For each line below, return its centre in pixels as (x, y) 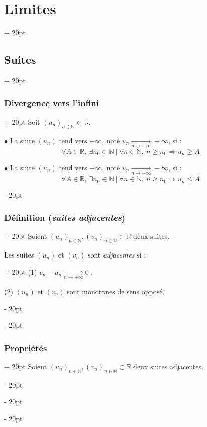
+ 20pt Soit (22, 121)
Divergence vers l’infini (51, 103)
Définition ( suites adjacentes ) (65, 217)
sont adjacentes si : (117, 254)
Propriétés (26, 347)
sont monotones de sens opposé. (116, 291)
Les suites (19, 254)
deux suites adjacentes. (168, 366)
